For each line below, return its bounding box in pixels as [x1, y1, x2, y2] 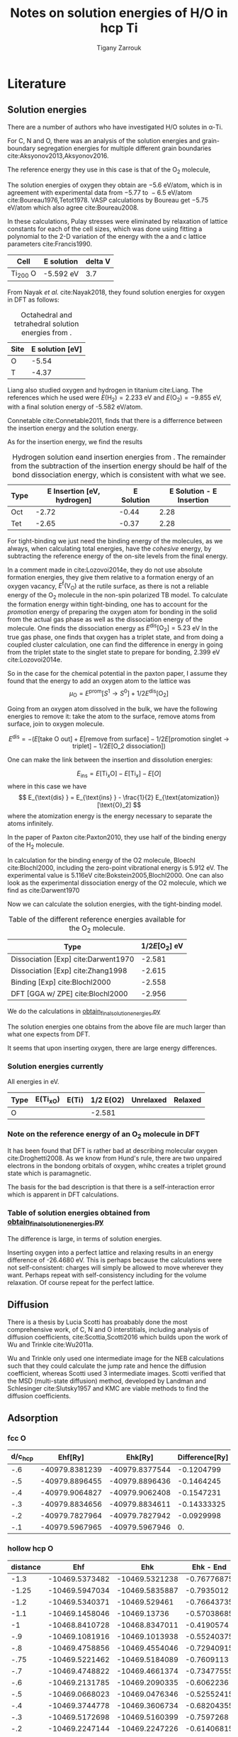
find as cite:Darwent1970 [7, 886, 80, 894]
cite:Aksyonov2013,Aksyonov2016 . [7, 151, 109, 160]
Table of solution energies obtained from [7, 1208, 151, 1218]
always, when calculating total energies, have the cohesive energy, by [7, 544, 212, 553]
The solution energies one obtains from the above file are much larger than [7, 1022, 226, 1031]
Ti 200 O [11, 268, 37, 279]
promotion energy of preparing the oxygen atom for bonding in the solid [7, 607, 217, 616]
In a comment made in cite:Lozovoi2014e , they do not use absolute [7, 565, 203, 574]
